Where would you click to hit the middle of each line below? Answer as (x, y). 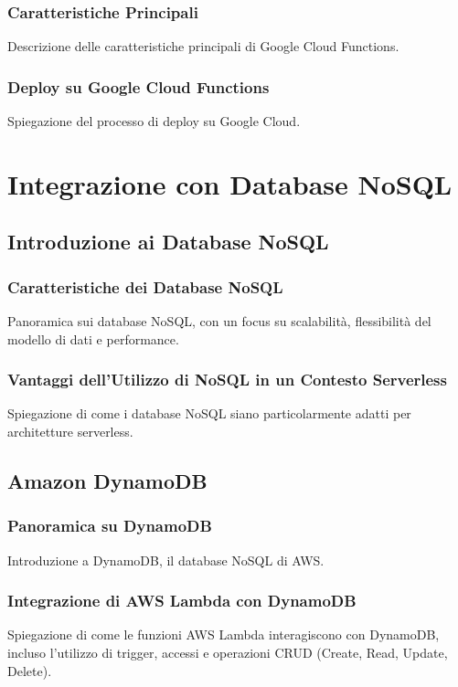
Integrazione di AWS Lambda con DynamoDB (182, 601)
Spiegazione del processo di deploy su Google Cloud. (154, 121)
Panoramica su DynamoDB (110, 526)
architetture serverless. (70, 431)
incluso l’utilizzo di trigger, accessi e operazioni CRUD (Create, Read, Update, (228, 652)
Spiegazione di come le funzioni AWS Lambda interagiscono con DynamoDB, (224, 634)
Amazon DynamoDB (107, 480)
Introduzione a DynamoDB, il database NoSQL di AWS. (166, 560)
